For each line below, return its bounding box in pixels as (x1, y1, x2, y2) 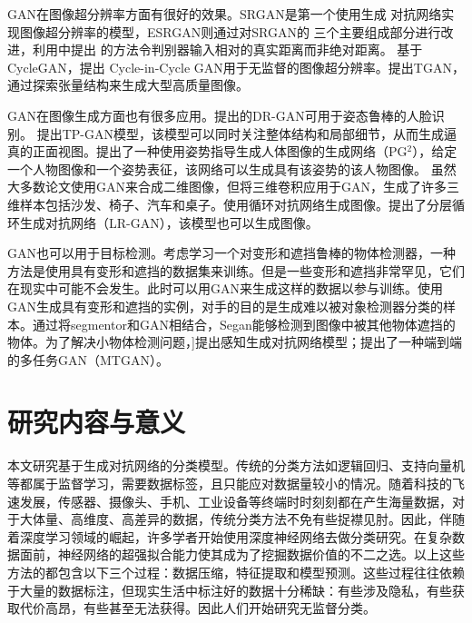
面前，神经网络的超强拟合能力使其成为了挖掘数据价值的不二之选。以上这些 (19, 545, 465, 564)
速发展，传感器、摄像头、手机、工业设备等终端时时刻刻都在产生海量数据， (7, 491, 452, 510)
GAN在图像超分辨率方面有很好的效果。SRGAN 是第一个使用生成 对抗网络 (7, 5, 442, 23)
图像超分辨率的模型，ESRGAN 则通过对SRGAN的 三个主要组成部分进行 (19, 22, 441, 41)
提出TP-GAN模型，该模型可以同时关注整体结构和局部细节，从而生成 (36, 124, 444, 143)
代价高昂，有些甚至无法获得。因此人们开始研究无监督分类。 (19, 598, 376, 618)
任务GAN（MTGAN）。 (32, 350, 169, 369)
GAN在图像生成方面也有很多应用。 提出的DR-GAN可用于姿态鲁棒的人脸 (7, 105, 432, 124)
